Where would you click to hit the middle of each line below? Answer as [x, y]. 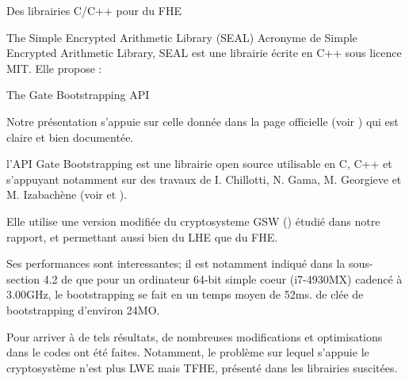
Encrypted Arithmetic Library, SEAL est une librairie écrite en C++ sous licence [204, 53]
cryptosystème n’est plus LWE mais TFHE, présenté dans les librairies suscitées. [202, 367]
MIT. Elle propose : [54, 68]
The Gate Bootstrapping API [78, 95]
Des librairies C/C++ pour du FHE [94, 10]
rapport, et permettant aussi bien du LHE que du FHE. [142, 236]
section [23, 278]
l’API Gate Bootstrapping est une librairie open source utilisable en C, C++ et [199, 164]
